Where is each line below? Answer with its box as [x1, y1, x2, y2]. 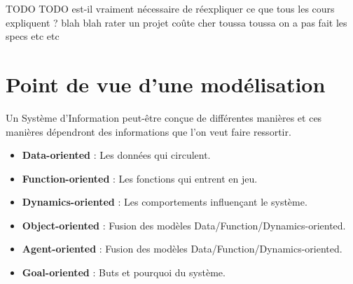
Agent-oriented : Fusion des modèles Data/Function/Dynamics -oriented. [22, 241, 342, 256]
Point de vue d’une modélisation [6, 69, 326, 98]
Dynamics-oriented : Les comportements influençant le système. [22, 194, 307, 209]
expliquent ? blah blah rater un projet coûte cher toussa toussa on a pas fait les [6, 15, 347, 29]
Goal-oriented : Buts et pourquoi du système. [22, 265, 226, 280]
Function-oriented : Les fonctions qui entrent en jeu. [22, 171, 258, 185]
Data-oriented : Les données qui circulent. [22, 148, 211, 162]
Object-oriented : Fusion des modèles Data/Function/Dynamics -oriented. [22, 218, 346, 232]
